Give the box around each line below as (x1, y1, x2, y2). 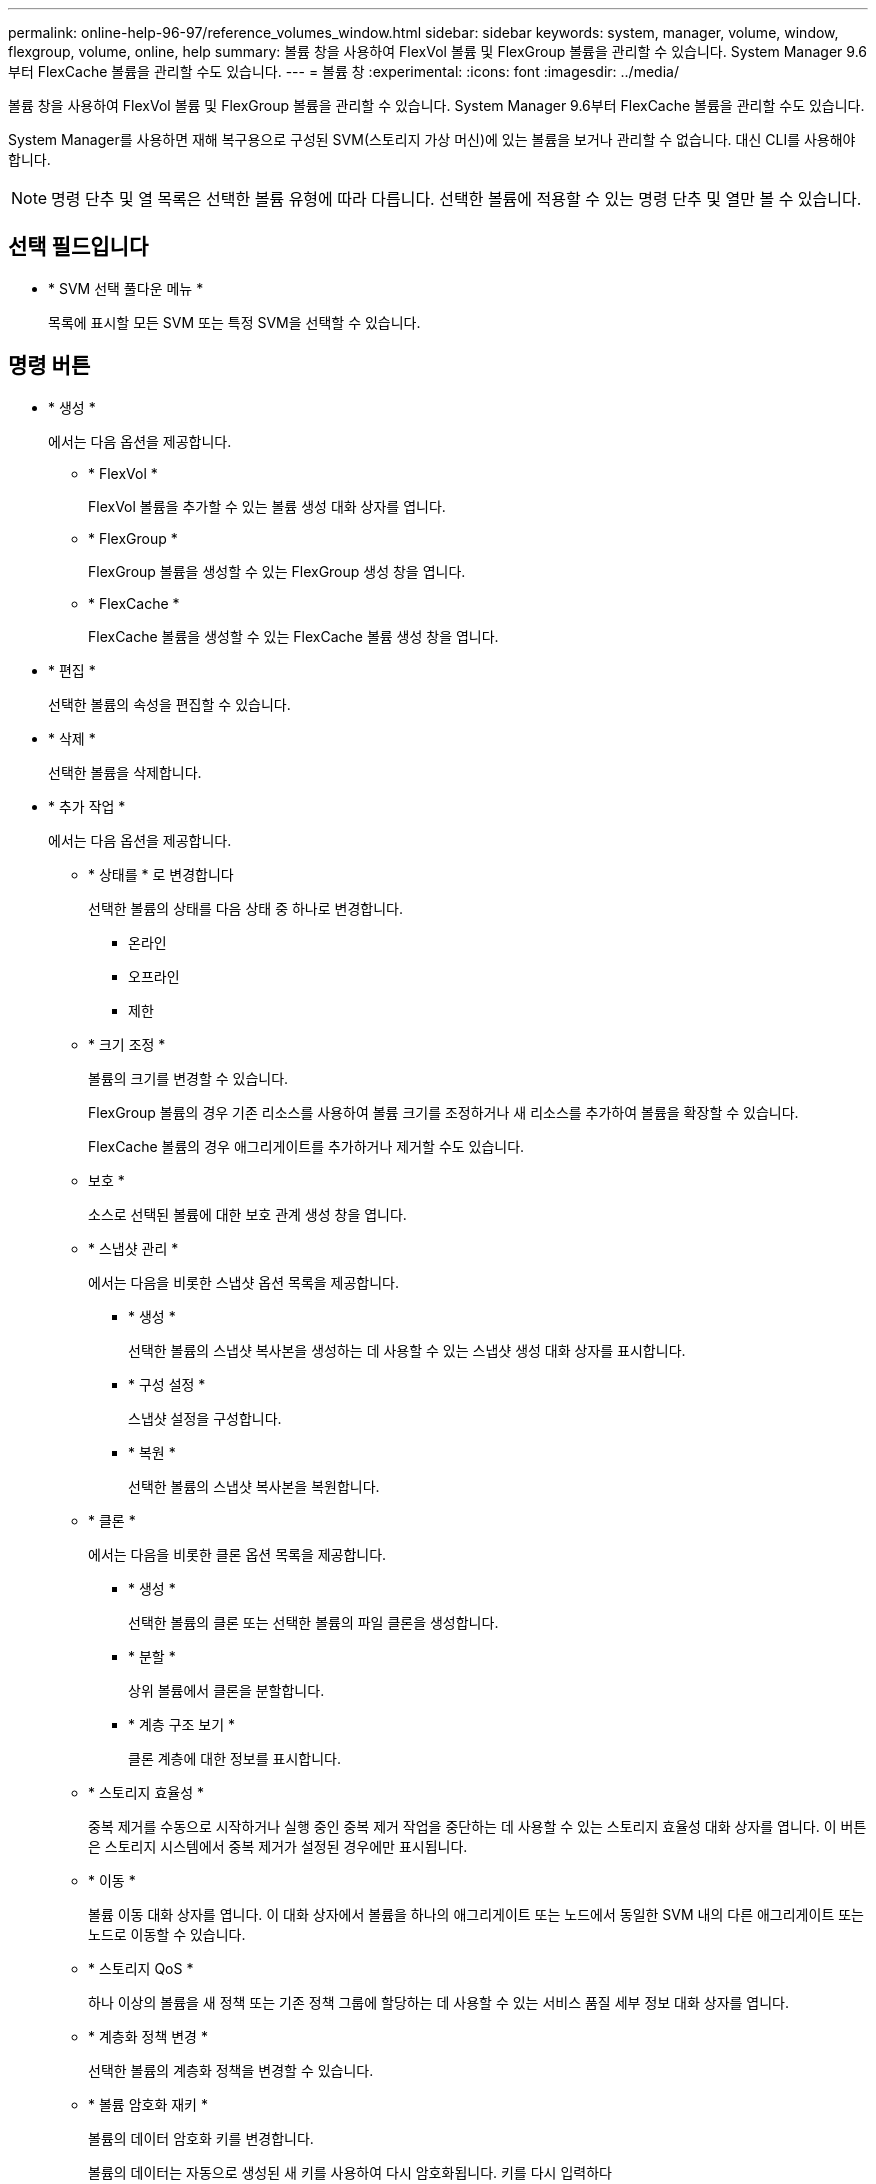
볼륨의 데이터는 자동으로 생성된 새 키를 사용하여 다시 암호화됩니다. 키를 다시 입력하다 (88, 2163, 612, 2181)
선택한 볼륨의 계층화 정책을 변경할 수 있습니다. (88, 2061, 374, 2079)
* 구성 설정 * (128, 1375, 206, 1393)
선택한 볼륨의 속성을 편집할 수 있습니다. (48, 695, 291, 713)
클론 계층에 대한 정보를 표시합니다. (128, 1749, 341, 1767)
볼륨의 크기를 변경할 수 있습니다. (88, 1069, 289, 1087)
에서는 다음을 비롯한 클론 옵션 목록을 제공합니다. (88, 1545, 387, 1563)
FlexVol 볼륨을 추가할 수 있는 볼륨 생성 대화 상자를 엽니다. (88, 497, 446, 515)
